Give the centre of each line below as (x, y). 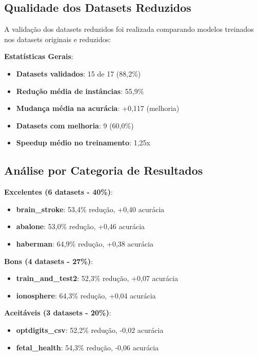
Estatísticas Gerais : (39, 56)
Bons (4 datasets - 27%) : (48, 261)
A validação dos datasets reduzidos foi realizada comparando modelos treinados (129, 29)
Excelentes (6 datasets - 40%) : (58, 192)
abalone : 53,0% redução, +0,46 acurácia (81, 226)
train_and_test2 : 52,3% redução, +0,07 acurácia (97, 278)
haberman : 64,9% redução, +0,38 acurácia (85, 243)
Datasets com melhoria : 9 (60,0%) (75, 125)
